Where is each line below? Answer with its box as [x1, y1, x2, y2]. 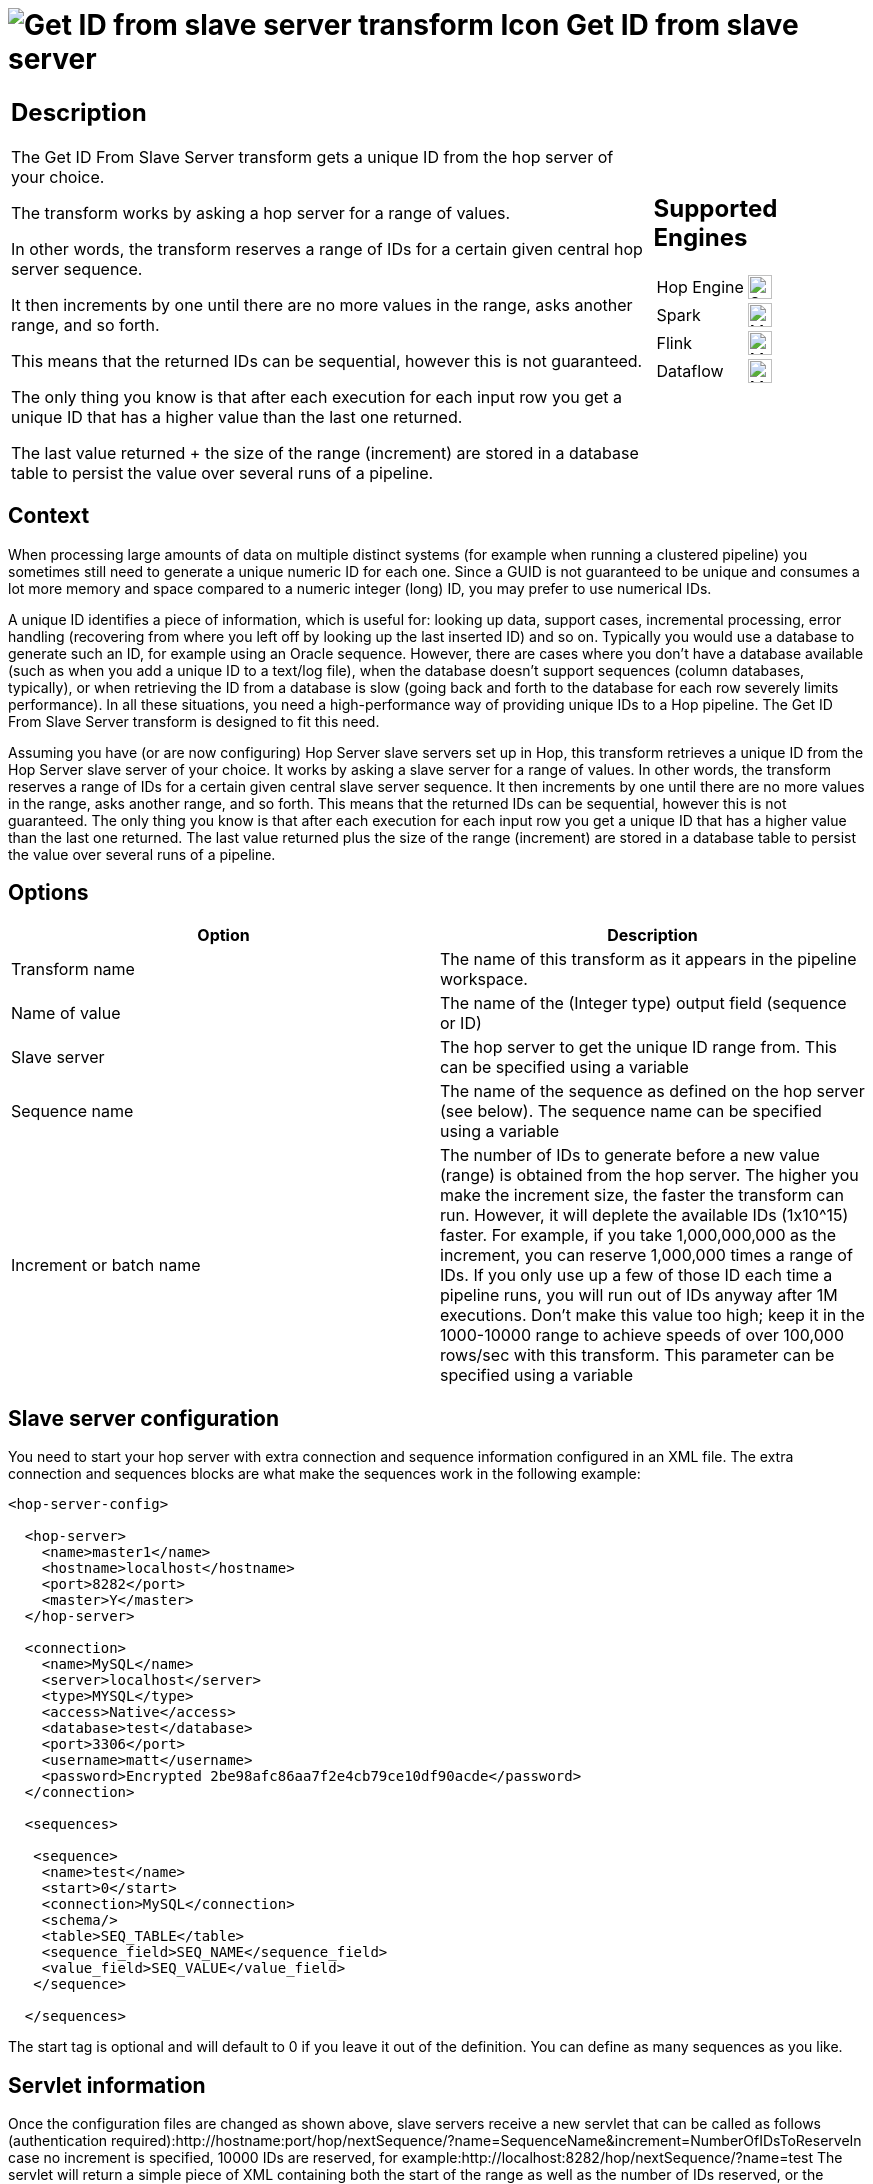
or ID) [440, 1013, 482, 1034]
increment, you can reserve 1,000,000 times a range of [440, 1245, 853, 1266]
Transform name [11, 959, 135, 980]
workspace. [440, 969, 528, 990]
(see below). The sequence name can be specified [440, 1101, 822, 1122]
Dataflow [656, 361, 724, 382]
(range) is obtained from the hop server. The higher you [440, 1165, 859, 1186]
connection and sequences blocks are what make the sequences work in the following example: [8, 1465, 641, 1483]
